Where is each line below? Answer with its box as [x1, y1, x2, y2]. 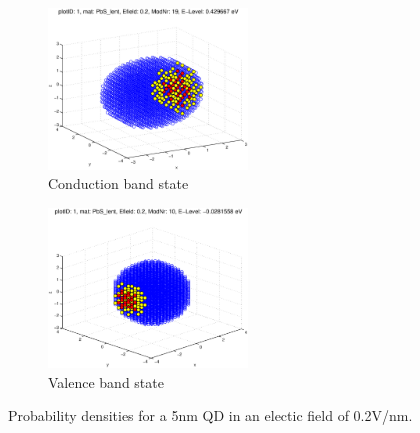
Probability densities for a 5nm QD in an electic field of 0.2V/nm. [8, 405, 413, 426]
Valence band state [48, 371, 164, 392]
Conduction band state [48, 173, 189, 194]
